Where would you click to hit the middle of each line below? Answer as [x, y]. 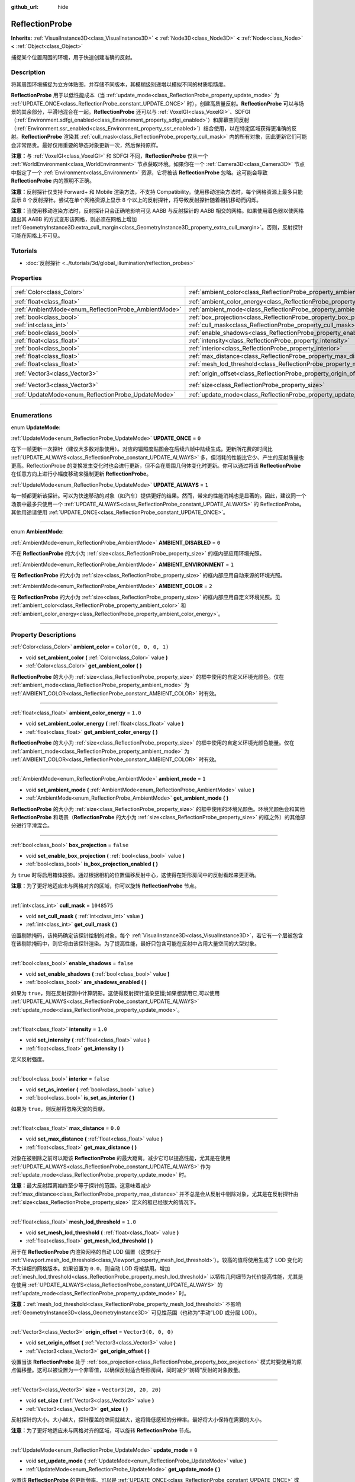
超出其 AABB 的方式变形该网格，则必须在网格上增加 [74, 219]
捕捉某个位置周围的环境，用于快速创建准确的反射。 [73, 57]
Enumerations [32, 416]
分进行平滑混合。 [32, 825]
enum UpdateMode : [36, 427]
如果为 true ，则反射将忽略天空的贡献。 [59, 1109]
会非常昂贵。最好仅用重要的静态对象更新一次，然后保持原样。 [86, 145]
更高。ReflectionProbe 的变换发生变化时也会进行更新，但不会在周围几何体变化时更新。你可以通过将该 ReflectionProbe [156, 466]
